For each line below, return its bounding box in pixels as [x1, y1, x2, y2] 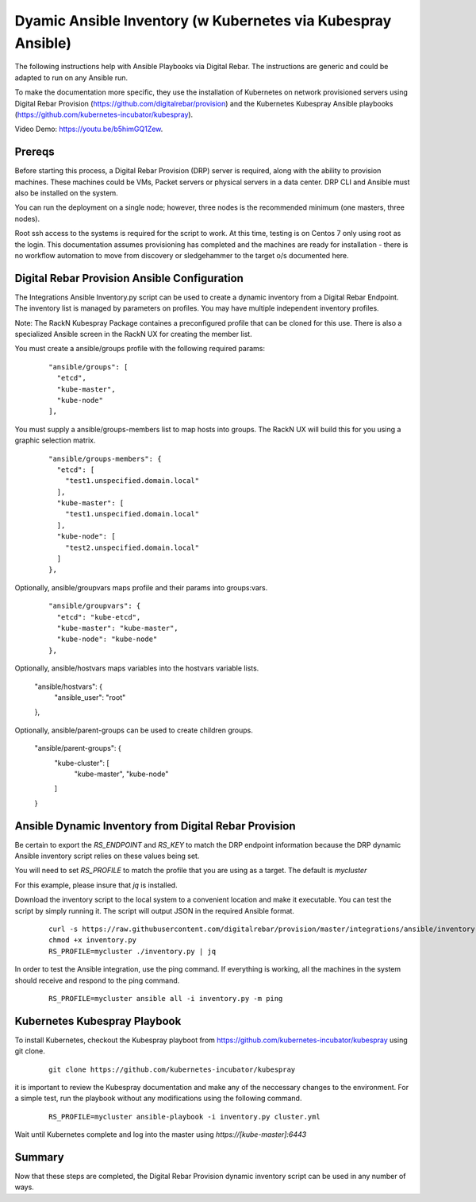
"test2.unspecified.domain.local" [64, 543, 200, 552]
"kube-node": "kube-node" [56, 635, 158, 644]
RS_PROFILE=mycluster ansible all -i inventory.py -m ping [48, 994, 283, 1003]
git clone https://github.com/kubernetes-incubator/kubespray [48, 1065, 296, 1074]
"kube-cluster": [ [54, 758, 110, 767]
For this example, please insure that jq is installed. [14, 880, 178, 890]
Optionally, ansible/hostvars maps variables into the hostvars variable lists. [14, 663, 259, 673]
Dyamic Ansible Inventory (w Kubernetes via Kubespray [14, 12, 392, 29]
